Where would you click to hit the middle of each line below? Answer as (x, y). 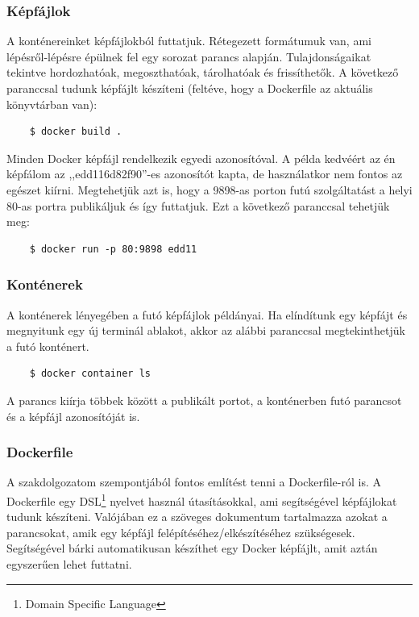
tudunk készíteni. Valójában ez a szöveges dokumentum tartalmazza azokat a (197, 517)
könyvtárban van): (52, 104)
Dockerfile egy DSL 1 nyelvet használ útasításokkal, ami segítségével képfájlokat (202, 499)
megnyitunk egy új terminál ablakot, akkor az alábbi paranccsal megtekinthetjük (206, 330)
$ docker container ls (90, 374)
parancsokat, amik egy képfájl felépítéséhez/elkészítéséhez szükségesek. (181, 532)
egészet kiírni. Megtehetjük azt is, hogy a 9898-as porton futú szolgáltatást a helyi (209, 189)
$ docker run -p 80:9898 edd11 (113, 249)
